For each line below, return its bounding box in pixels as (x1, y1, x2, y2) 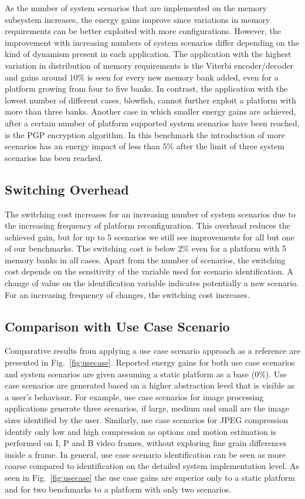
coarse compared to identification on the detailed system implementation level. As (5, 460, 300, 472)
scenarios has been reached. (5, 151, 103, 163)
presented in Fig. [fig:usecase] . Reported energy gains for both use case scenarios (5, 356, 295, 369)
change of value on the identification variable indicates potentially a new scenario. (5, 277, 299, 289)
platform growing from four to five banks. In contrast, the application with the (5, 82, 288, 95)
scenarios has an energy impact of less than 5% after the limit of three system (5, 140, 285, 152)
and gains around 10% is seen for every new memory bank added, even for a (5, 71, 279, 83)
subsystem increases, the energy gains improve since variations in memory (5, 13, 270, 25)
